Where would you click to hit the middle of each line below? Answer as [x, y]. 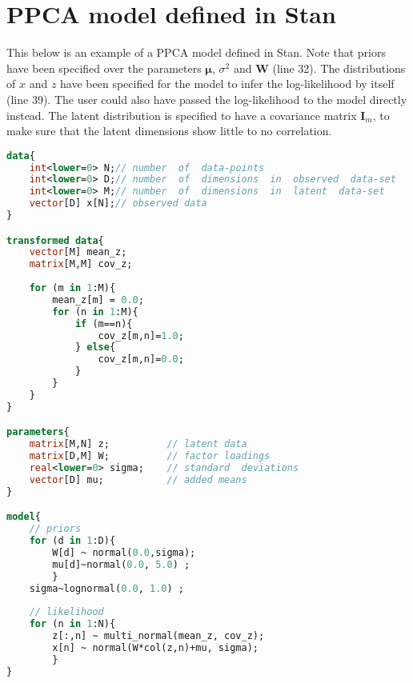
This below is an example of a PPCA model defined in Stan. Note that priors [196, 52]
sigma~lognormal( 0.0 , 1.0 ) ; [106, 588]
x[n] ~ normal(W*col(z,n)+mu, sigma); [155, 647]
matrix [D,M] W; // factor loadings [150, 456]
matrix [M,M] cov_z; [81, 264]
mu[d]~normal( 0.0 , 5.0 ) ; [121, 564]
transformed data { [55, 240]
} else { [95, 347]
